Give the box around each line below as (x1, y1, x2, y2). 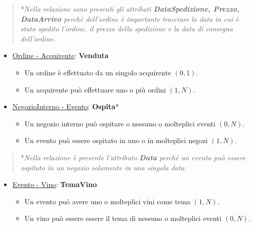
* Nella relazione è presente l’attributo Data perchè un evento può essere (20, 152, 246, 162)
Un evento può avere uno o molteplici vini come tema (24, 196, 191, 206)
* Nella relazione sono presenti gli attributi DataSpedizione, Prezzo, (20, 4, 240, 14)
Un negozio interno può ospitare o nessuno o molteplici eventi (24, 118, 216, 128)
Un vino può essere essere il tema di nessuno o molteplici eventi (24, 213, 222, 223)
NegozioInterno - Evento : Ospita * (12, 101, 119, 112)
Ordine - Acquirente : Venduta (12, 50, 109, 61)
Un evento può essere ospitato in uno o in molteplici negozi (24, 135, 208, 146)
